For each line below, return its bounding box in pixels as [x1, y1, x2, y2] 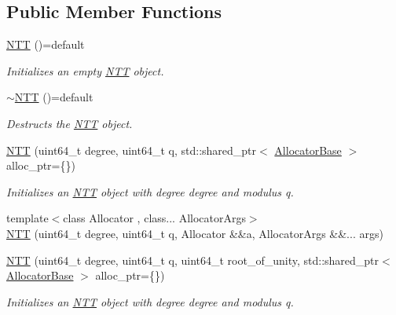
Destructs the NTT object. [6, 115, 133, 131]
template [6, 210, 49, 226]
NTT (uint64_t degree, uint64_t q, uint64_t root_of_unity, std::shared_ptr [6, 251, 379, 268]
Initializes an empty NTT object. [6, 62, 164, 79]
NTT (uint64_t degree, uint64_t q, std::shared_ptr [6, 141, 257, 158]
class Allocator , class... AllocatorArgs [63, 210, 246, 226]
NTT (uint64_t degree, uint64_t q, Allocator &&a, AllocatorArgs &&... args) [6, 225, 383, 241]
